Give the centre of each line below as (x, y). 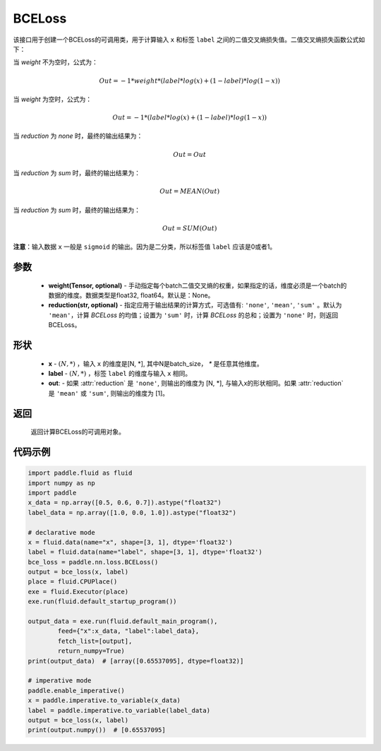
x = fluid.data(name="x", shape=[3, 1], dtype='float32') (130, 542)
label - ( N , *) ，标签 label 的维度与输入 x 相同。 (120, 373)
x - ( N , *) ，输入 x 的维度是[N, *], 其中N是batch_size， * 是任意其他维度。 (156, 363)
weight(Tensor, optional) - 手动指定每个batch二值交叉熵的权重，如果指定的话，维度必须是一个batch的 (198, 285)
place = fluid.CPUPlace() (73, 582)
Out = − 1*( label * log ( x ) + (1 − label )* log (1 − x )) (190, 118)
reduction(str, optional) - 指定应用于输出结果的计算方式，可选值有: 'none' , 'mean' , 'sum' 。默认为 (195, 305)
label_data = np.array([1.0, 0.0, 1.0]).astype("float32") (132, 513)
